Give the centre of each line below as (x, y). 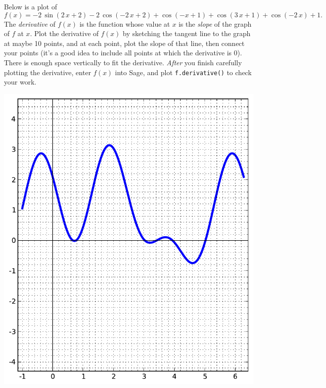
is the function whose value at (125, 23)
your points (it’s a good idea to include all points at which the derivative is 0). (123, 53)
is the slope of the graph (215, 23)
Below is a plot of (31, 6)
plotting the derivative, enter (47, 72)
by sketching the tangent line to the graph (187, 33)
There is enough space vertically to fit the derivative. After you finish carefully (123, 62)
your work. (20, 82)
